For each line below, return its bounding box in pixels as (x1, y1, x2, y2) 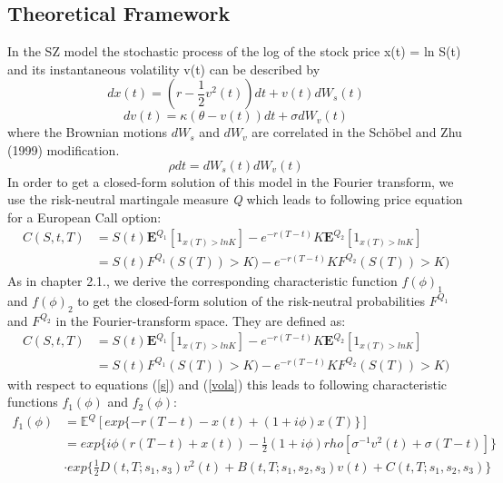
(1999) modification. (7, 140, 120, 159)
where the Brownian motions (7, 123, 168, 142)
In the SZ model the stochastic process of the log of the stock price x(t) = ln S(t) (7, 42, 461, 61)
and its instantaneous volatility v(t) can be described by (7, 59, 321, 78)
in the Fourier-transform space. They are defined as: (55, 310, 346, 330)
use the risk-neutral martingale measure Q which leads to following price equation (7, 190, 463, 209)
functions (7, 392, 58, 411)
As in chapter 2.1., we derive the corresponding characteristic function (7, 271, 398, 290)
